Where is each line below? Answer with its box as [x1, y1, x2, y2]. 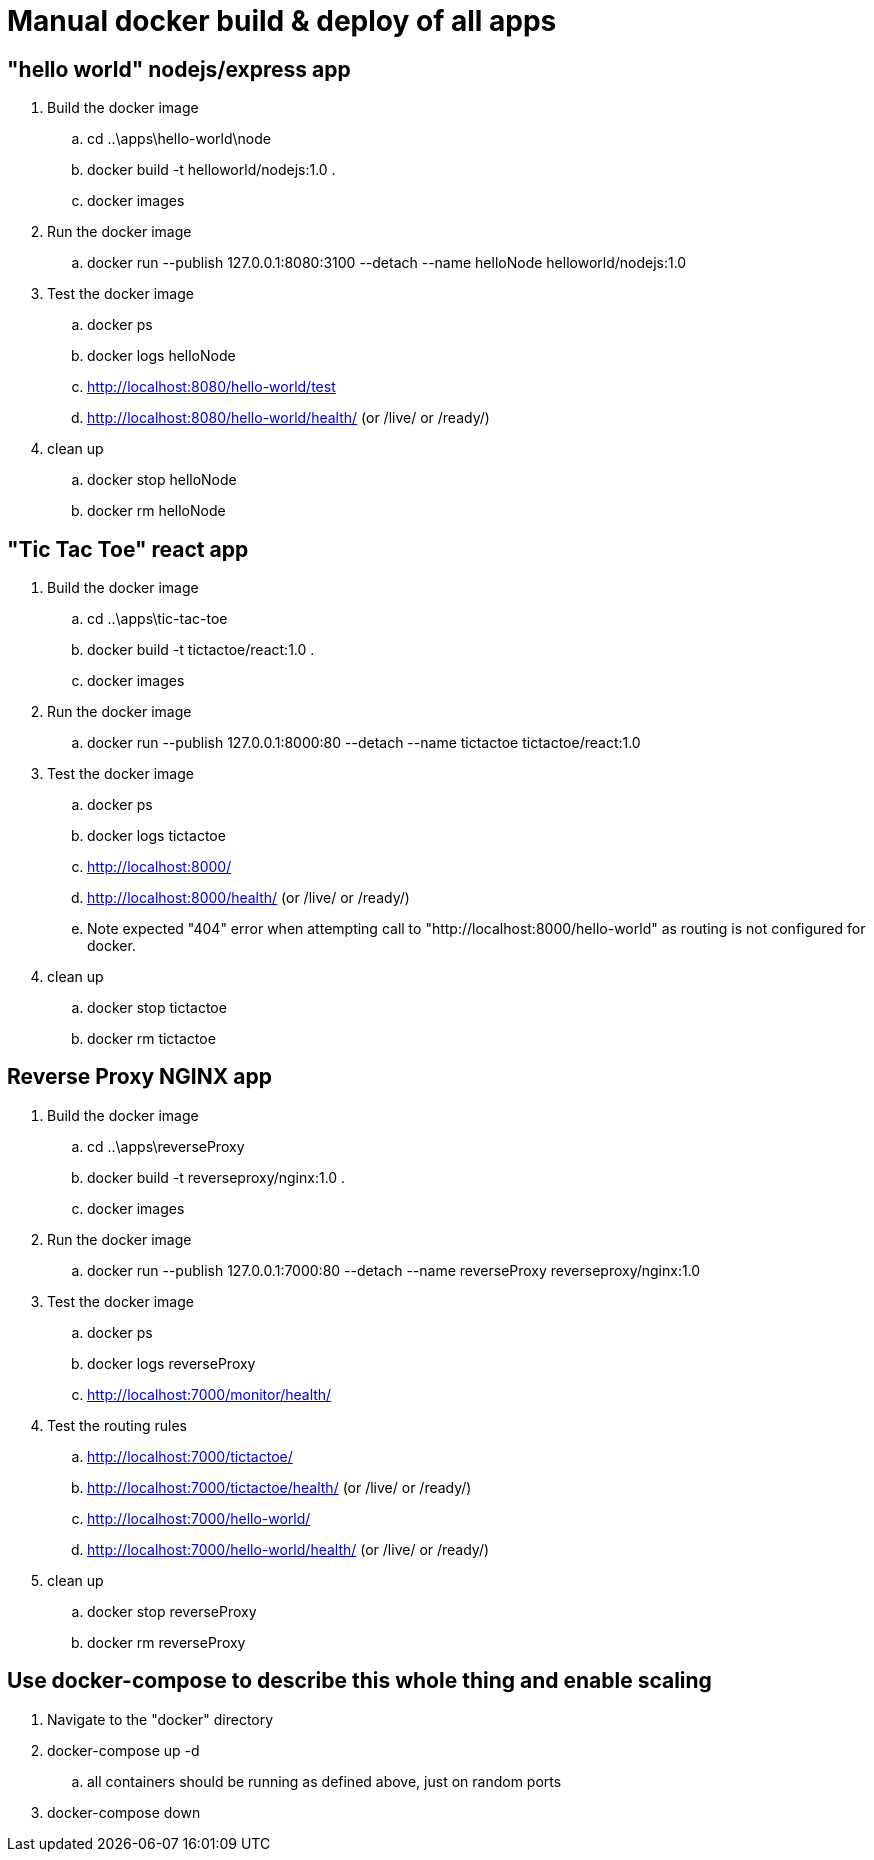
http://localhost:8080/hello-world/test [87, 378, 336, 396]
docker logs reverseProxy [87, 1354, 256, 1372]
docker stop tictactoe [87, 999, 227, 1017]
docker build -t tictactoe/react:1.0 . [87, 641, 315, 659]
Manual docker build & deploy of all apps [7, 4, 557, 38]
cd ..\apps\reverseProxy [87, 1137, 245, 1155]
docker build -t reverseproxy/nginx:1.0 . [87, 1168, 346, 1186]
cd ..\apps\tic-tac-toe [87, 610, 228, 628]
